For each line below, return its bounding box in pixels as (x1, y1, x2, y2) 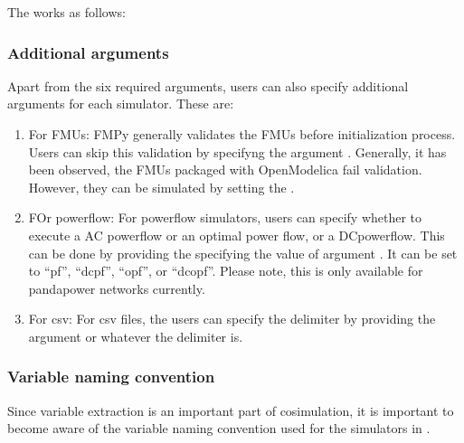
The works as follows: (7, 3, 126, 21)
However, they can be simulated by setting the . (28, 177, 295, 196)
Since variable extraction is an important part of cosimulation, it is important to (7, 401, 454, 419)
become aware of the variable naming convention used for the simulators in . (7, 419, 431, 438)
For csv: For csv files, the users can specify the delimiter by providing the (28, 309, 436, 328)
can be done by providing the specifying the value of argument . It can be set (28, 243, 458, 262)
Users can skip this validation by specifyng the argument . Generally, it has (28, 142, 447, 161)
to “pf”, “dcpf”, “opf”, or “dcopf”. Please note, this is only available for (28, 261, 423, 280)
